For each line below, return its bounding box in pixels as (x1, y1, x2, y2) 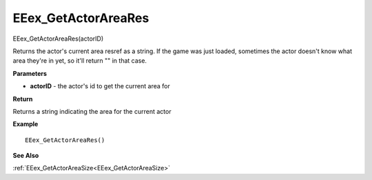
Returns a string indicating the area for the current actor (12, 107, 172, 115)
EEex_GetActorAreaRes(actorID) (12, 34, 104, 43)
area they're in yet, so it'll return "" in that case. (12, 57, 147, 65)
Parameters (12, 69, 48, 77)
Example (12, 120, 39, 128)
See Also (12, 152, 39, 160)
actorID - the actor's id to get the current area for (30, 82, 170, 90)
